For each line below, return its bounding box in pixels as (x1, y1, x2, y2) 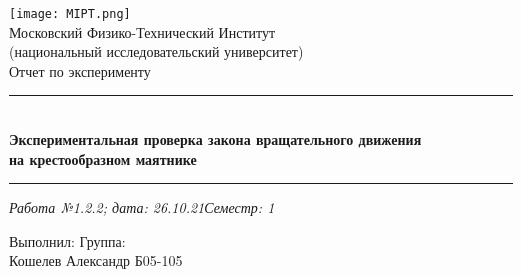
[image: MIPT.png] (9, 7, 131, 21)
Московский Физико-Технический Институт (9, 21, 276, 42)
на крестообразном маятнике (9, 148, 197, 169)
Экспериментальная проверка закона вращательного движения (9, 129, 422, 150)
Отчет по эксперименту (9, 60, 151, 81)
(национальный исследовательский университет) (9, 41, 304, 62)
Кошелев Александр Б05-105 (9, 250, 183, 271)
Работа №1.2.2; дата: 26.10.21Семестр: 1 (9, 197, 275, 218)
